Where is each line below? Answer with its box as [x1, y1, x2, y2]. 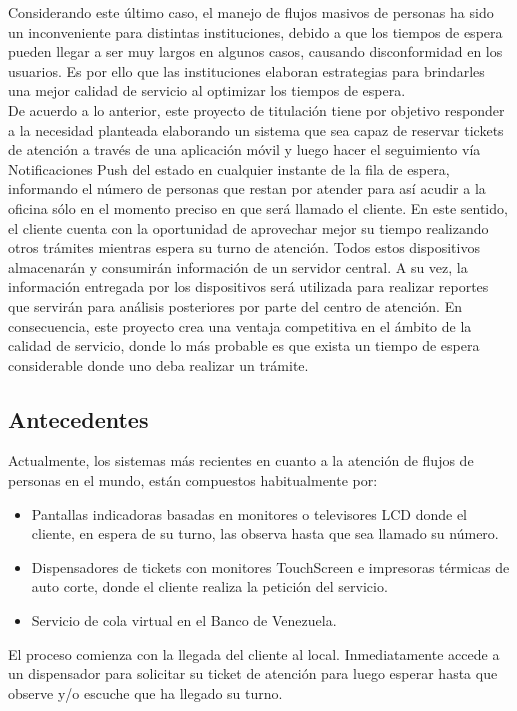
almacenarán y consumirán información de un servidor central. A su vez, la [8, 256, 468, 277]
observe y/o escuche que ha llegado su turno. [8, 682, 283, 703]
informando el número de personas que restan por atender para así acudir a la [8, 178, 486, 199]
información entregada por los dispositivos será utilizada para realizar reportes [8, 276, 489, 297]
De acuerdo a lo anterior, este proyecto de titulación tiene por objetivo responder [8, 99, 505, 120]
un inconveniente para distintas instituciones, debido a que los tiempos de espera [8, 21, 503, 42]
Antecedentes [8, 403, 149, 434]
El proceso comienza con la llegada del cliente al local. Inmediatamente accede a [8, 643, 500, 664]
